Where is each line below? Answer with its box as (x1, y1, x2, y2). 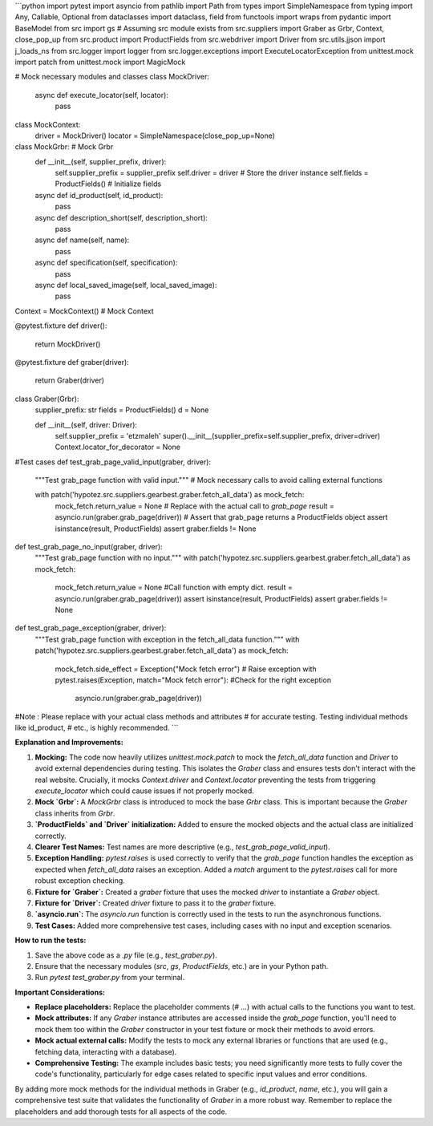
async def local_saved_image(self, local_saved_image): (34, 280, 217, 290)
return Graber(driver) (34, 375, 104, 385)
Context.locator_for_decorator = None (55, 442, 180, 452)
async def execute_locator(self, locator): (34, 90, 168, 99)
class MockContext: (14, 119, 81, 129)
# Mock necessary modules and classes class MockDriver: (14, 72, 210, 82)
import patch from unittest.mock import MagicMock (14, 57, 186, 67)
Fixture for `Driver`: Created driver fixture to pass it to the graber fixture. (34, 898, 277, 908)
